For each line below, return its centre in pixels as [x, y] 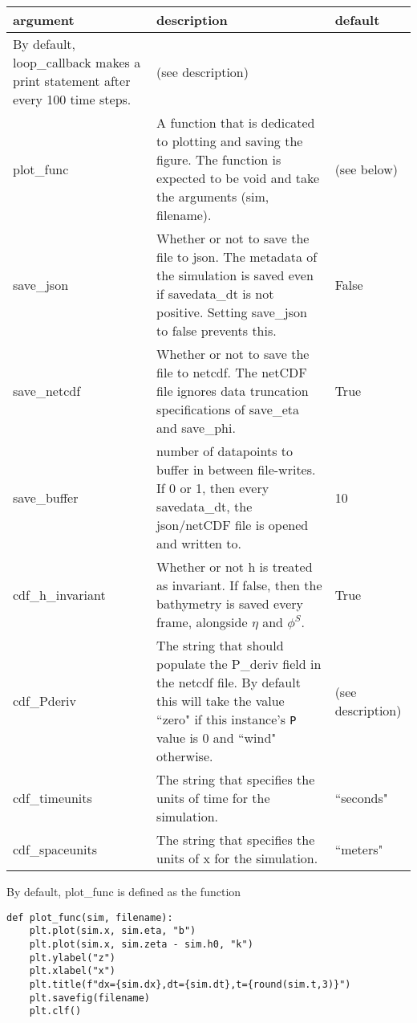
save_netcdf [47, 391]
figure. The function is [219, 159]
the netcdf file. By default [229, 682]
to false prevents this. [217, 330]
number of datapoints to [225, 451]
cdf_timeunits [53, 798]
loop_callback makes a [77, 62]
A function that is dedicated [236, 122]
